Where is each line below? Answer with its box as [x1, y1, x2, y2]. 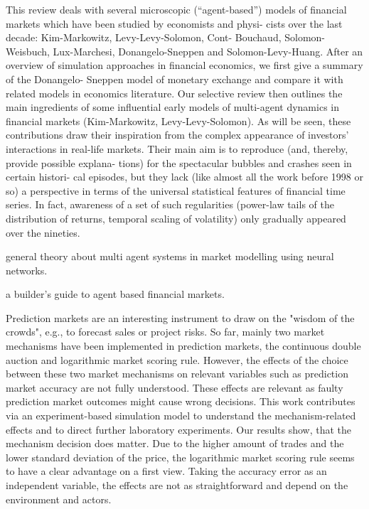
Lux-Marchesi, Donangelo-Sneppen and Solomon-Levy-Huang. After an [53, 43, 363, 58]
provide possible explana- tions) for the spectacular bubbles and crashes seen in [6, 155, 352, 170]
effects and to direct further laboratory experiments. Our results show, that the [6, 422, 352, 436]
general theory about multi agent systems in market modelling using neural [6, 249, 334, 264]
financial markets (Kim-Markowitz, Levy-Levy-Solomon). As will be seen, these [6, 113, 351, 128]
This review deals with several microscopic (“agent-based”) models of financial [6, 2, 347, 16]
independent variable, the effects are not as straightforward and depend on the [6, 478, 348, 492]
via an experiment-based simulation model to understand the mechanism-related [6, 408, 356, 423]
